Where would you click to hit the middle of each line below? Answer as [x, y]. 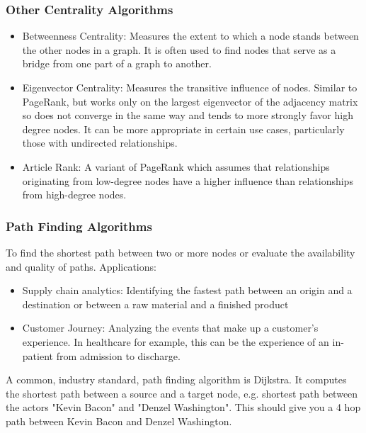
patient [38, 355]
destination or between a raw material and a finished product [155, 304]
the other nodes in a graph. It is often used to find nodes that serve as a [179, 49]
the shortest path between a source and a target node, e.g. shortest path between [182, 393]
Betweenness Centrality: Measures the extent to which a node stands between [190, 36]
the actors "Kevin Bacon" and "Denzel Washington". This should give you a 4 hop [183, 407]
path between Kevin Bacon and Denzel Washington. [119, 421]
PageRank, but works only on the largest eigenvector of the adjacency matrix [190, 101]
